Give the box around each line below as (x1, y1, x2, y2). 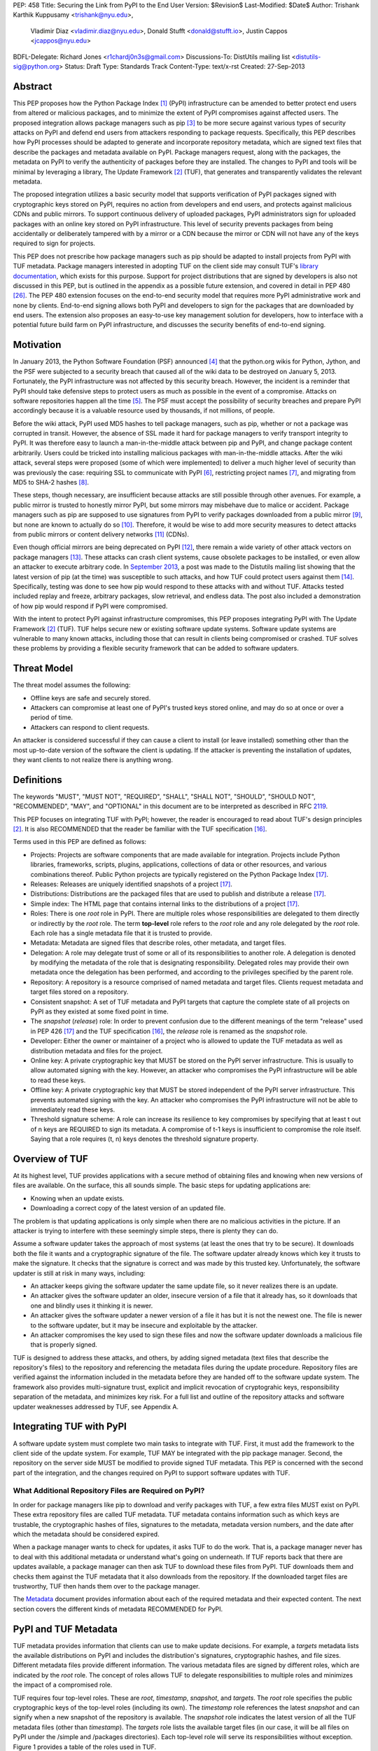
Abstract (13, 81, 52, 92)
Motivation (13, 339, 62, 351)
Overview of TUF (13, 1153, 89, 1165)
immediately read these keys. (30, 1105, 115, 1114)
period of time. (30, 713, 73, 721)
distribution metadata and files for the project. (30, 1046, 163, 1055)
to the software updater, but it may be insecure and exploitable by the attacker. (30, 1321, 258, 1329)
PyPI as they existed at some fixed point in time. (30, 1007, 169, 1016)
